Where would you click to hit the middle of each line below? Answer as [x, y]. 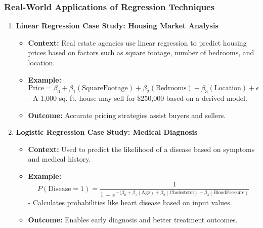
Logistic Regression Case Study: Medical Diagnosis [107, 132]
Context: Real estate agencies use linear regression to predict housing [137, 42]
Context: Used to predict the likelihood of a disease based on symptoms [141, 149]
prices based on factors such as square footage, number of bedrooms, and [141, 52]
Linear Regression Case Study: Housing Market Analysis [117, 26]
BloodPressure [229, 193]
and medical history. [59, 159]
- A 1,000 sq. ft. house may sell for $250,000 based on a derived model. [138, 98]
